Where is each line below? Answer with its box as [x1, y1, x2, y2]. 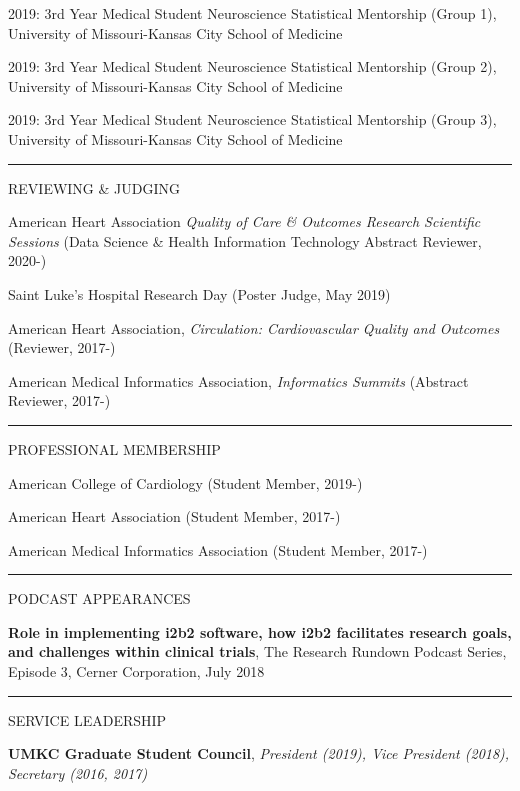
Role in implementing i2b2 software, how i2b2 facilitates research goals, [8, 621, 512, 642]
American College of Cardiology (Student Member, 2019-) [8, 472, 363, 493]
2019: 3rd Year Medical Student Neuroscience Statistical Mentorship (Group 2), [8, 56, 497, 77]
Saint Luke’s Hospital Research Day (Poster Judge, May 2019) [8, 283, 391, 304]
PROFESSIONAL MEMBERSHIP [8, 438, 221, 459]
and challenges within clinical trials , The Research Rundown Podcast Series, [8, 641, 507, 662]
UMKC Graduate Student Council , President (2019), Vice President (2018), [8, 743, 510, 764]
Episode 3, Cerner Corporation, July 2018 [8, 661, 265, 682]
